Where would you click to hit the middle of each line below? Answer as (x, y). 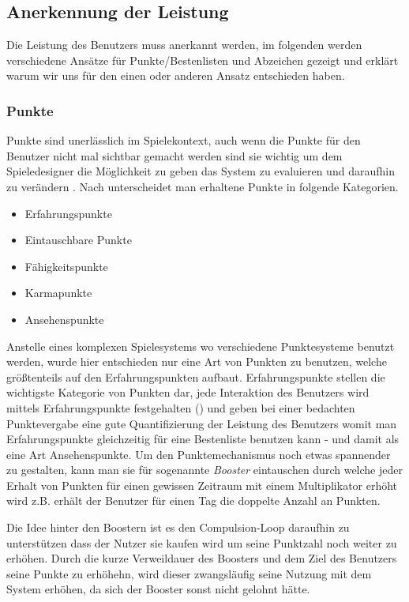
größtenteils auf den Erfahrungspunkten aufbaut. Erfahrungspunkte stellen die (196, 376)
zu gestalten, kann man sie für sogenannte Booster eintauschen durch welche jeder (204, 470)
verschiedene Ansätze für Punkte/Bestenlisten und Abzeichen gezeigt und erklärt (203, 60)
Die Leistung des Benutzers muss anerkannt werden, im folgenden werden (184, 45)
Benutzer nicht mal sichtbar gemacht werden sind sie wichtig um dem (174, 155)
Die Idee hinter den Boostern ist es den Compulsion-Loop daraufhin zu (178, 527)
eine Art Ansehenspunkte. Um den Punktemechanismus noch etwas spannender (199, 454)
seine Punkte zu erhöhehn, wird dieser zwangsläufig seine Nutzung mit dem (189, 573)
